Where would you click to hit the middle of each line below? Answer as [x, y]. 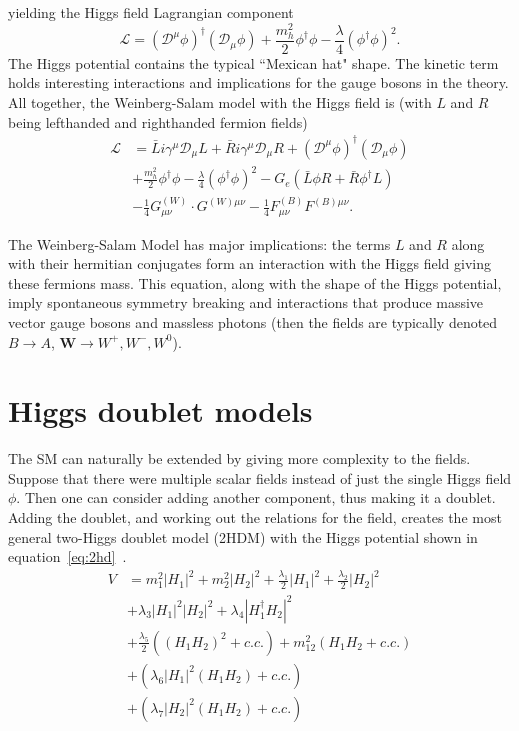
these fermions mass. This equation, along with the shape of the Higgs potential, [255, 282]
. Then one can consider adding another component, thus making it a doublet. [256, 497]
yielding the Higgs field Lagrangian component [151, 12]
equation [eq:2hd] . [67, 556]
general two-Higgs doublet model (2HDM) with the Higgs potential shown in [243, 536]
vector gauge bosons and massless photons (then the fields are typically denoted [253, 321]
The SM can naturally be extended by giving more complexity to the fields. [239, 458]
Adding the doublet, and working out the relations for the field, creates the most [255, 517]
